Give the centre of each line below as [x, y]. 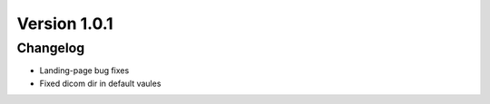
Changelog [51, 48]
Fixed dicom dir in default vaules [100, 83]
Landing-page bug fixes [84, 71]
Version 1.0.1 [65, 24]
